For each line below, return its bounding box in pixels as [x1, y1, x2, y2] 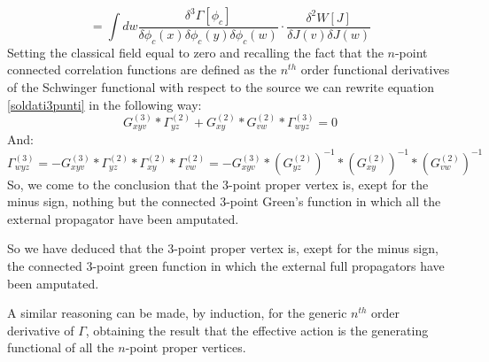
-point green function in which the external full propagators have [92, 256, 445, 274]
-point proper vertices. [125, 338, 246, 357]
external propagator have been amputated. [7, 209, 239, 227]
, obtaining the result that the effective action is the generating [85, 320, 429, 339]
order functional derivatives [300, 60, 450, 79]
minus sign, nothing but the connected [7, 192, 216, 211]
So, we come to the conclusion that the [7, 174, 219, 193]
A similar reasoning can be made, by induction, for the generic [7, 304, 347, 322]
